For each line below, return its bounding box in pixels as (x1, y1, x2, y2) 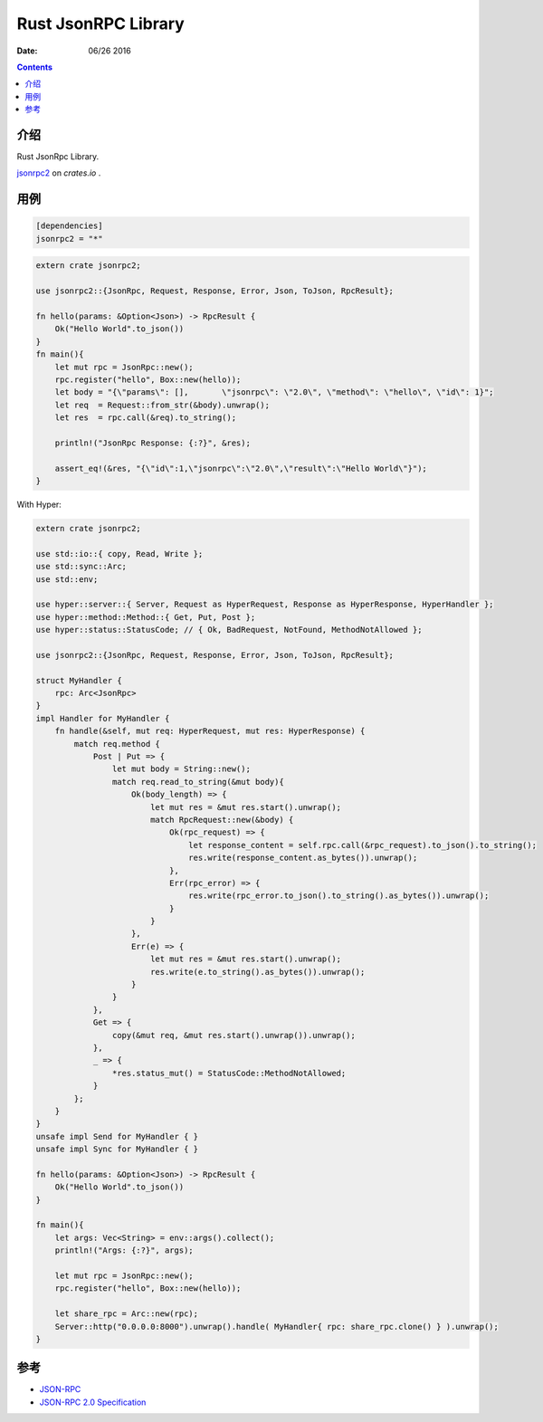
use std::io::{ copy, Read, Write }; (35, 549, 204, 558)
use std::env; (35, 574, 99, 584)
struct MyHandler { (35, 675, 122, 685)
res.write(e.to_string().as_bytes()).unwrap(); (149, 967, 366, 977)
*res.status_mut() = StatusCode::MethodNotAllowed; (111, 1068, 347, 1078)
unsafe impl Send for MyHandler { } (35, 1131, 199, 1141)
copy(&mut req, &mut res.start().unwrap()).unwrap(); (111, 1030, 357, 1040)
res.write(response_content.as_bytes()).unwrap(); (188, 853, 418, 864)
